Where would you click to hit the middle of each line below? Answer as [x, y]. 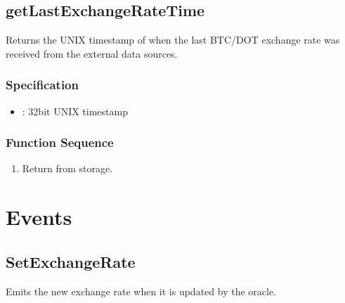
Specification [42, 85]
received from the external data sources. [92, 53]
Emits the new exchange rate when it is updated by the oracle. [141, 291]
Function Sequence [60, 142]
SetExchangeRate [71, 261]
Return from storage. [67, 168]
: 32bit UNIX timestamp [75, 111]
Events [39, 217]
